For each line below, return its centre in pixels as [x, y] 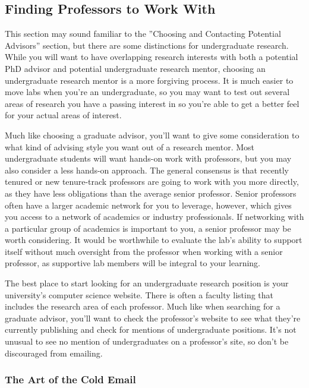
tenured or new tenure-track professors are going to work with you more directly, [152, 182]
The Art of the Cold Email [70, 379]
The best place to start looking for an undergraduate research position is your [147, 283]
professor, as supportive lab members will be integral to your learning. [133, 263]
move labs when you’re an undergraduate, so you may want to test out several [147, 92]
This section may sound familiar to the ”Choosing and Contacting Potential [143, 34]
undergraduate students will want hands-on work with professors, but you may [148, 158]
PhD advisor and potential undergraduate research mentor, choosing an [135, 68]
